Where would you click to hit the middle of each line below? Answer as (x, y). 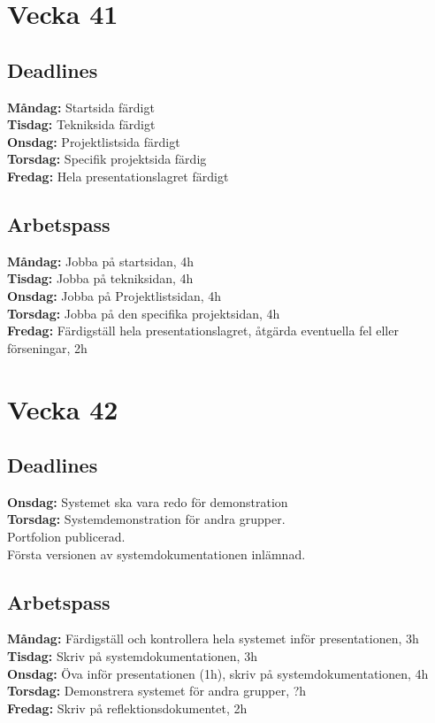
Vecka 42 (63, 408)
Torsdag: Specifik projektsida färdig (107, 159)
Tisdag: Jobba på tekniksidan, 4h (100, 278)
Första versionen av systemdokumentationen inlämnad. (156, 554)
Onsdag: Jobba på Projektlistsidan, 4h (114, 295)
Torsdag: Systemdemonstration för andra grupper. (146, 519)
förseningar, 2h (47, 347)
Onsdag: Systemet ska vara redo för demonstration (148, 501)
